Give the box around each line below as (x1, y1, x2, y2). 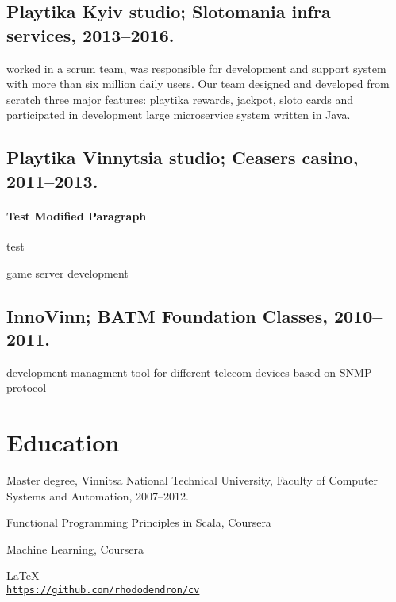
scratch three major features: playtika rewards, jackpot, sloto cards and (6, 90, 353, 107)
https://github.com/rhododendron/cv (6, 585, 200, 596)
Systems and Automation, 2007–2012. (6, 487, 189, 504)
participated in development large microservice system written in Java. (6, 106, 351, 123)
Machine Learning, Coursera (6, 540, 144, 557)
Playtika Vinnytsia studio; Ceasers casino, (6, 145, 359, 170)
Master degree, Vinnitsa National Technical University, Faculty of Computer (6, 472, 379, 489)
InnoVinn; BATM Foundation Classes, (6, 303, 328, 328)
